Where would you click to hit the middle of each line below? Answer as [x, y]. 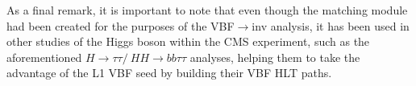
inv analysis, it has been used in [331, 25]
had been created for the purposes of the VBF [121, 25]
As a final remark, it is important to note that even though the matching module [207, 10]
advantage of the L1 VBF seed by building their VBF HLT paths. [169, 73]
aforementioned [44, 57]
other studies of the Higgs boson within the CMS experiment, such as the [188, 41]
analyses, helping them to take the [275, 57]
